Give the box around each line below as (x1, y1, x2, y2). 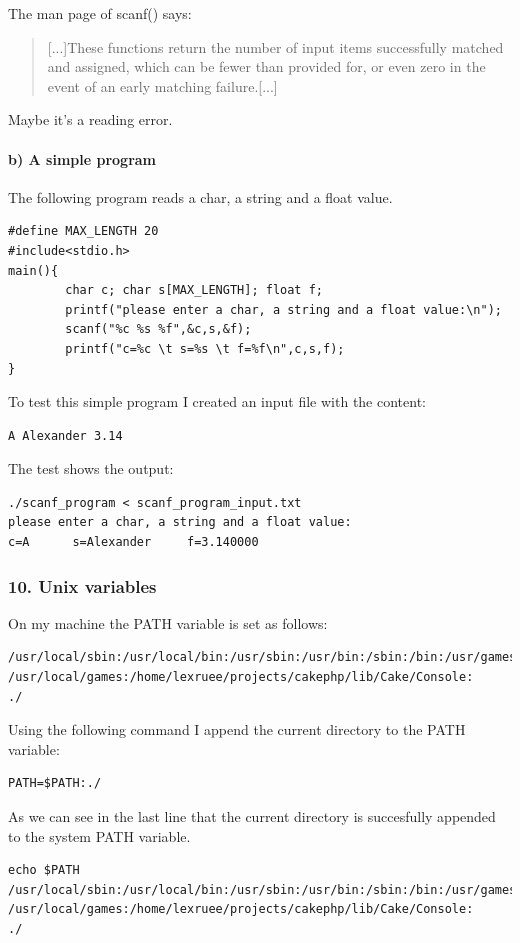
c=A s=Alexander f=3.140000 (8, 535, 259, 550)
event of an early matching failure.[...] (47, 75, 278, 96)
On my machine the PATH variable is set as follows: (8, 612, 328, 633)
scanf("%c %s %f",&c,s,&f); (65, 322, 252, 337)
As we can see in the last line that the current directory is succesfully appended (8, 806, 496, 827)
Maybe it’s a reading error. (8, 109, 173, 130)
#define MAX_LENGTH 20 (8, 224, 159, 239)
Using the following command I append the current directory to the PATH (8, 719, 466, 740)
